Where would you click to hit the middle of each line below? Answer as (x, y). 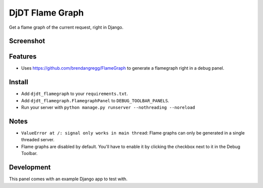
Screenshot (27, 41)
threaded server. (38, 140)
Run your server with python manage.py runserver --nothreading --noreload (108, 108)
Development (30, 167)
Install (19, 82)
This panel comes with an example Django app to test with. (68, 179)
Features (23, 57)
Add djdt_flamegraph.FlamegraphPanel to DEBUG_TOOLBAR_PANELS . (95, 100)
